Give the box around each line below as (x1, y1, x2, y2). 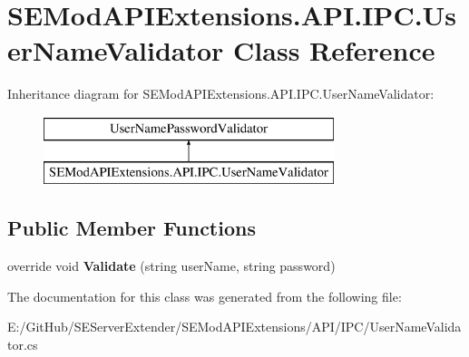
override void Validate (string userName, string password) (7, 256, 336, 275)
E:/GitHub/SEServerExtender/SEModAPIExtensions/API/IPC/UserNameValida (7, 317, 462, 336)
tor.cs (7, 335, 38, 354)
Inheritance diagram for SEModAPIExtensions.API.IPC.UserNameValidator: (7, 84, 435, 103)
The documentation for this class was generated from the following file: (7, 286, 402, 305)
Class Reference (233, 32, 435, 69)
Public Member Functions (7, 214, 256, 242)
